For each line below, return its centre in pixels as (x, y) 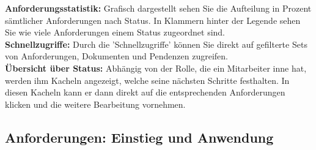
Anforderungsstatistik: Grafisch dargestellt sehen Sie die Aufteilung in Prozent (158, 8)
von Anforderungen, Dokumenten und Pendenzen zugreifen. (116, 56)
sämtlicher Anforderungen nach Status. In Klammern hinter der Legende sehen (153, 20)
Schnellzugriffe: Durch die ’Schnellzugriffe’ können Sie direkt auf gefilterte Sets (156, 44)
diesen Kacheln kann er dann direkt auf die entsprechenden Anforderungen (145, 92)
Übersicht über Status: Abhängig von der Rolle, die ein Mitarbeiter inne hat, (156, 68)
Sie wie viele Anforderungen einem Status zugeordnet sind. (115, 32)
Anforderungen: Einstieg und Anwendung (139, 137)
